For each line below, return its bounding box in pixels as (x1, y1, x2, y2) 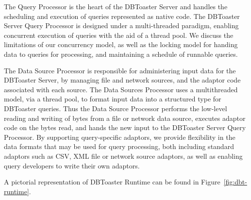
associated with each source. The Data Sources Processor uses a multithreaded (4, 84, 238, 94)
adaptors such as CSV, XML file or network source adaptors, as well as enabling (4, 150, 243, 161)
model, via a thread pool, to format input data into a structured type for (4, 94, 221, 104)
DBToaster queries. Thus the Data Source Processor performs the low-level (4, 103, 227, 113)
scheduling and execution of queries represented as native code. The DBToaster (4, 11, 240, 21)
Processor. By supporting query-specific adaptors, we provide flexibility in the (4, 132, 235, 142)
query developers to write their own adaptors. (4, 160, 140, 170)
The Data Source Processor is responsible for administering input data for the (4, 65, 236, 75)
